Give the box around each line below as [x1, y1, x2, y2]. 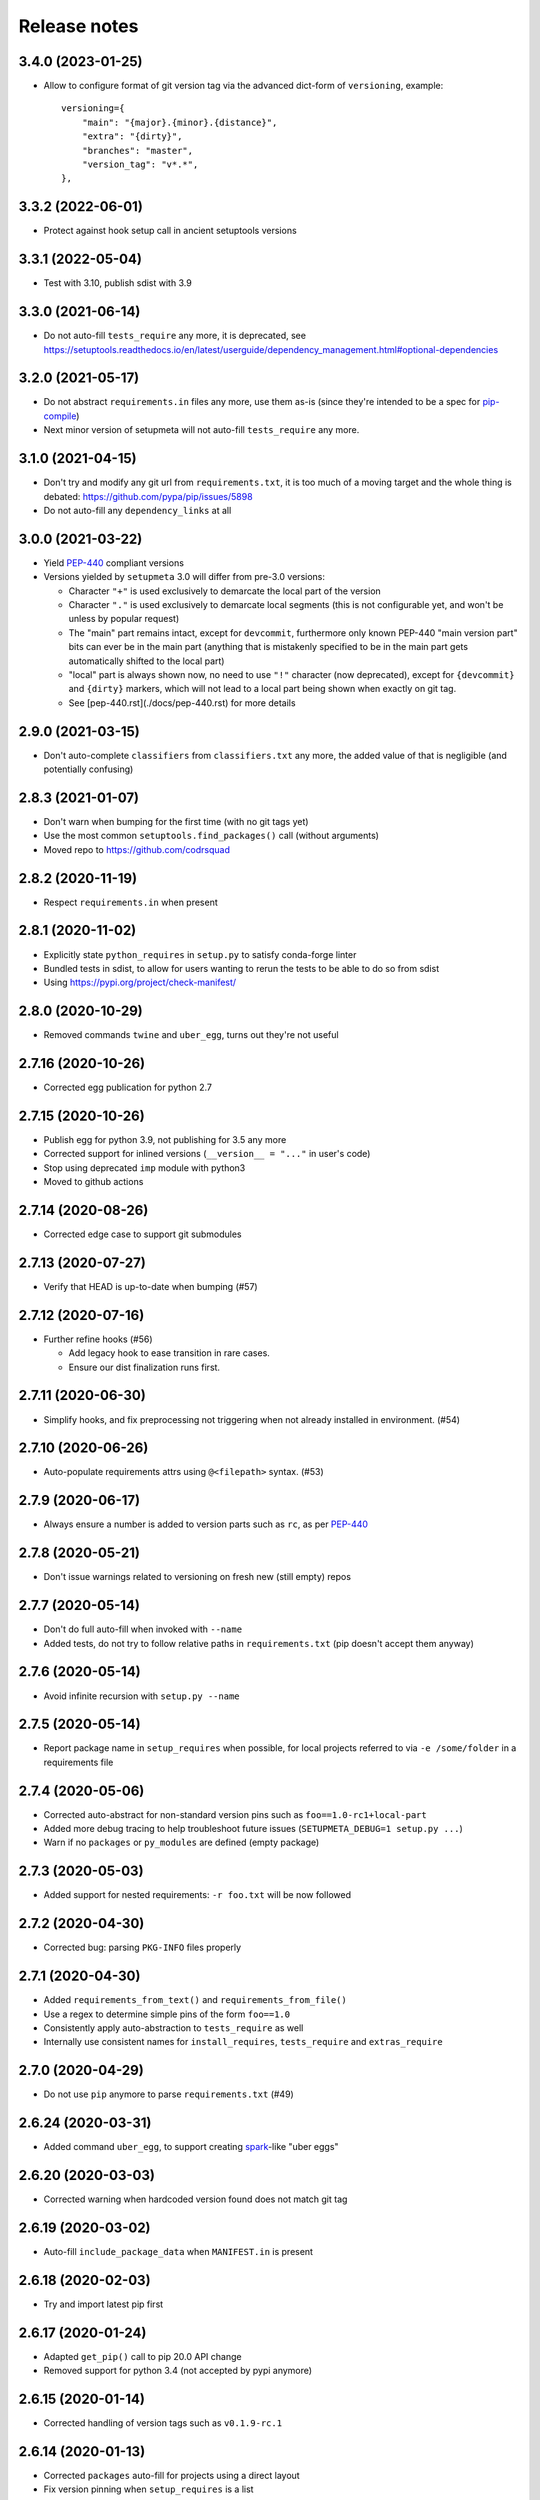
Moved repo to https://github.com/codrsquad [43, 843, 230, 855]
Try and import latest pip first [43, 2298, 164, 2310]
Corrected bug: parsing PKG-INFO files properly [43, 1941, 242, 1954]
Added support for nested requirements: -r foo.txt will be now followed [43, 1889, 352, 1901]
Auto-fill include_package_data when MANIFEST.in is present [43, 2246, 314, 2257]
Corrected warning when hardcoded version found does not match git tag [43, 2193, 348, 2205]
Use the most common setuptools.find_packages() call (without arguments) [43, 830, 380, 842]
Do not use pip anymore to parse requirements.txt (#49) [43, 2088, 294, 2100]
